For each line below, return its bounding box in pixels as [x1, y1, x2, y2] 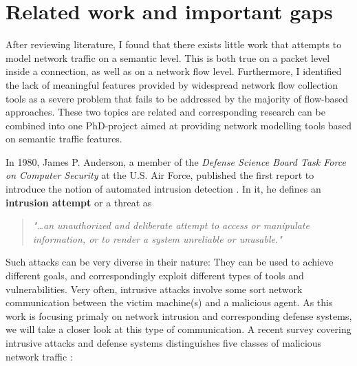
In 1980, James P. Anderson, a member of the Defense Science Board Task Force [6, 154, 346, 169]
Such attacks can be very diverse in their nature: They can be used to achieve [6, 255, 334, 269]
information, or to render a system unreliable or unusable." [32, 231, 282, 246]
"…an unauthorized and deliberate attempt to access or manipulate [32, 218, 310, 233]
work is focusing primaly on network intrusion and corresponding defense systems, [6, 308, 352, 323]
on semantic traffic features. [6, 131, 122, 146]
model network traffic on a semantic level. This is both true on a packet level [6, 50, 330, 65]
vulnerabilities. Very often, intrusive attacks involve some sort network [6, 281, 303, 296]
